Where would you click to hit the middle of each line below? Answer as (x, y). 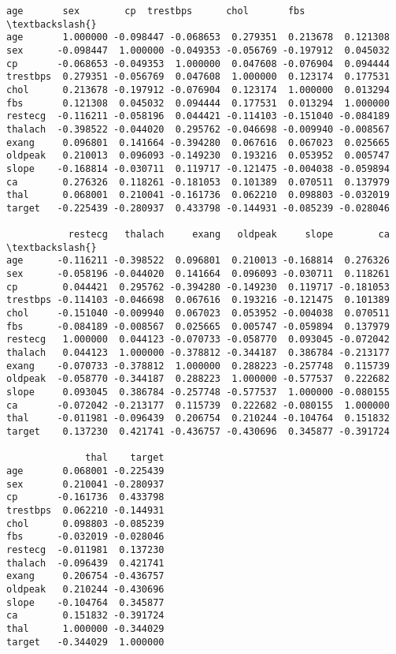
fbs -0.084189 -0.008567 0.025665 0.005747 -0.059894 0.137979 (198, 326)
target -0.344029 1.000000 (85, 642)
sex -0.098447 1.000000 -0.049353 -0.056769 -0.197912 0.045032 (198, 50)
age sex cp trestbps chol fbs (156, 11)
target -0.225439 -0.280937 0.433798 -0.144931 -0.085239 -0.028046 (198, 208)
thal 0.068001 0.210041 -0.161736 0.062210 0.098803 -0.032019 (198, 195)
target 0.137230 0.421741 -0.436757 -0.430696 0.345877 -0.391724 (198, 432)
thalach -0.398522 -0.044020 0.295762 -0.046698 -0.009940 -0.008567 (198, 129)
